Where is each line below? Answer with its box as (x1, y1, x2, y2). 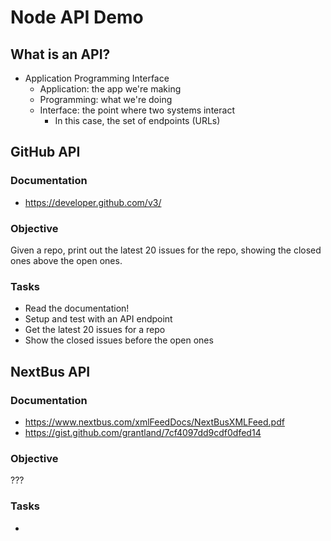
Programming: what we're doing (39, 94, 173, 105)
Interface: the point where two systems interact (39, 104, 235, 116)
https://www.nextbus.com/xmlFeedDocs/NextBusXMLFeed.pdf (24, 416, 285, 428)
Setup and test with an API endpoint (24, 313, 173, 325)
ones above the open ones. (10, 254, 123, 266)
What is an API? (10, 46, 111, 63)
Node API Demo (10, 6, 144, 29)
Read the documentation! (24, 302, 130, 315)
